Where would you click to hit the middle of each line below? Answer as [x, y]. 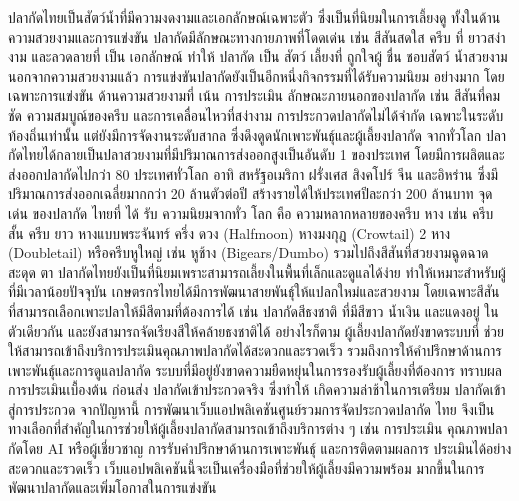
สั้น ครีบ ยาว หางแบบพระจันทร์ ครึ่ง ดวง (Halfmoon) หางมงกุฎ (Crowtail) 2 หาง [229, 232]
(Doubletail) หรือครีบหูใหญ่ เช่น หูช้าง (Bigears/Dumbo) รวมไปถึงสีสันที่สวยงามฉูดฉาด [248, 252]
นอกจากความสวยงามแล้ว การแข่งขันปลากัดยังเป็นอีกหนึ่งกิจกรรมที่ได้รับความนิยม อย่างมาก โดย [256, 75]
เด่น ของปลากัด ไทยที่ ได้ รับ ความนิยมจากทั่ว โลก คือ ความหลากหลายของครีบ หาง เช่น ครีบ [251, 212]
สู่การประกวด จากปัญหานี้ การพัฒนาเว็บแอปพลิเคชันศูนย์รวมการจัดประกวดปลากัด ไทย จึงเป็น [251, 408]
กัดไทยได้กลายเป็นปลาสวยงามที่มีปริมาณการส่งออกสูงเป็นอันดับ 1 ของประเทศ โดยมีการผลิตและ [256, 154]
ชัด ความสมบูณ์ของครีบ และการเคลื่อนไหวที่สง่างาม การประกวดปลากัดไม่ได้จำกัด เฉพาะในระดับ [256, 114]
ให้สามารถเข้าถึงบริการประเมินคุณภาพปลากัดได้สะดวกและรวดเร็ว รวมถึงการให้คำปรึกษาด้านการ [255, 350]
